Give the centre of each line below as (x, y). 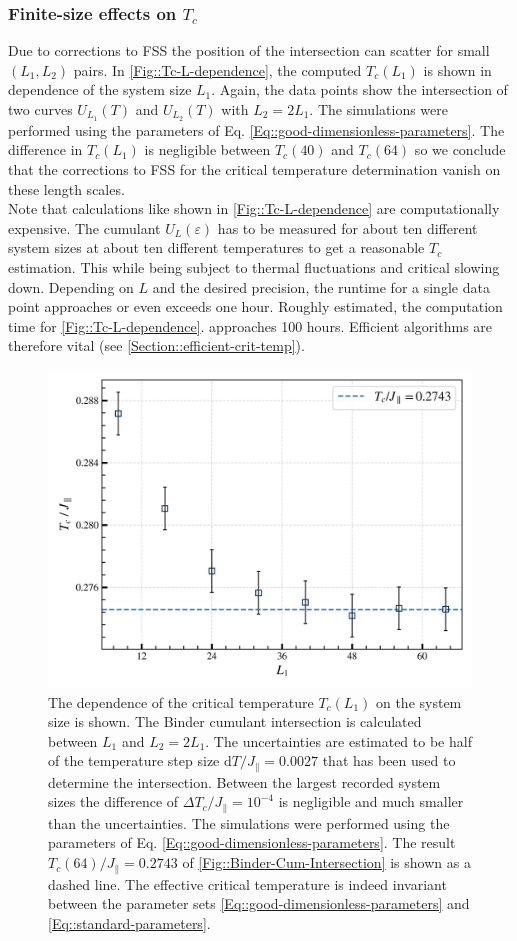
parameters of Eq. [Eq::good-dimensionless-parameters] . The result (252, 842)
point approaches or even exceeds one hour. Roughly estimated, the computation (255, 306)
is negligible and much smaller (371, 801)
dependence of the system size (100, 89)
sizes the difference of (113, 801)
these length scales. (66, 188)
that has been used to (389, 760)
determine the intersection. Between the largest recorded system (244, 781)
